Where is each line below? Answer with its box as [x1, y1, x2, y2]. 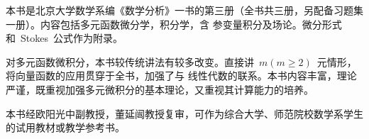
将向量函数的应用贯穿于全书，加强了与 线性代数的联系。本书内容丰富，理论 [6, 68, 357, 83]
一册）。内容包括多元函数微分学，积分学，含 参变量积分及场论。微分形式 [6, 16, 342, 31]
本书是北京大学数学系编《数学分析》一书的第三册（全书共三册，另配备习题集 [6, 3, 363, 17]
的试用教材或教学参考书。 [6, 120, 125, 135]
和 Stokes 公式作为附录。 [6, 30, 123, 45]
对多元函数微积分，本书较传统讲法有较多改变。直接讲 [6, 54, 254, 69]
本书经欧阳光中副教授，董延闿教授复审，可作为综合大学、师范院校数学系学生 [6, 106, 363, 121]
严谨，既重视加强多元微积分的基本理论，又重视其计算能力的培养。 [6, 82, 314, 96]
